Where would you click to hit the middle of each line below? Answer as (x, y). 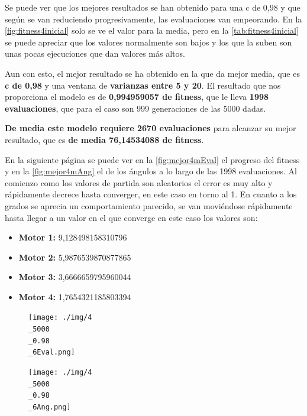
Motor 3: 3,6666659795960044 (75, 277)
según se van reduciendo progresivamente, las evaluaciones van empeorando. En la (153, 19)
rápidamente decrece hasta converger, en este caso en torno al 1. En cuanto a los (151, 194)
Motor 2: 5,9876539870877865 (75, 257)
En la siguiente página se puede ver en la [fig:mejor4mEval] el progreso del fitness (152, 159)
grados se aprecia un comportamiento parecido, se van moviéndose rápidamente (149, 205)
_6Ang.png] (50, 407)
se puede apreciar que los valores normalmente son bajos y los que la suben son (148, 42)
